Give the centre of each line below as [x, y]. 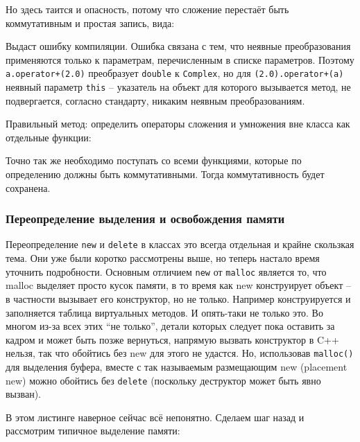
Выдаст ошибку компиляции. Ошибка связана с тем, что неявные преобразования [178, 46]
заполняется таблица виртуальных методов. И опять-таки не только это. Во [164, 312]
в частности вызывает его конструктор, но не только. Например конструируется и [178, 298]
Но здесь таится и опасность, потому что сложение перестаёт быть [147, 9]
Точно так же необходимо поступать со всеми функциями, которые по [154, 160]
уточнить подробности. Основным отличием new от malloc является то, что [166, 271]
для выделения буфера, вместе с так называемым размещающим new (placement [177, 366]
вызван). [24, 394]
